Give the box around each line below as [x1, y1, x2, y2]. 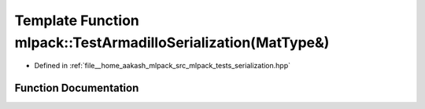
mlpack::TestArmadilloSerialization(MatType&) [14, 34, 330, 51]
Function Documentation [14, 82, 139, 95]
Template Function [14, 12, 139, 29]
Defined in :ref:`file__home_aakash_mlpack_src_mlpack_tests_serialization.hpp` [34, 61, 291, 71]
